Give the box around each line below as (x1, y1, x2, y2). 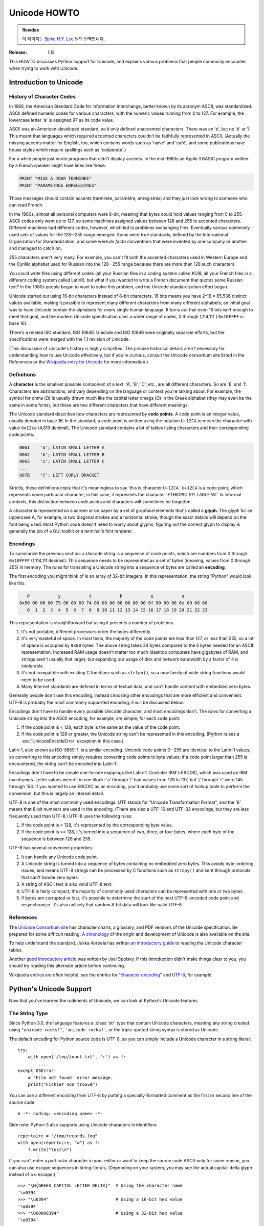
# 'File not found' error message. (27, 1074, 113, 1080)
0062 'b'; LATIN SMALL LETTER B (19, 452, 105, 457)
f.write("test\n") (27, 1147, 72, 1152)
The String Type (9, 1010, 48, 1017)
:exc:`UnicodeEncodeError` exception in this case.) (21, 738, 124, 744)
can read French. (9, 202, 44, 208)
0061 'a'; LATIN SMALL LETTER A (19, 445, 105, 451)
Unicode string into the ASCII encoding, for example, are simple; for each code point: (9, 715, 180, 721)
